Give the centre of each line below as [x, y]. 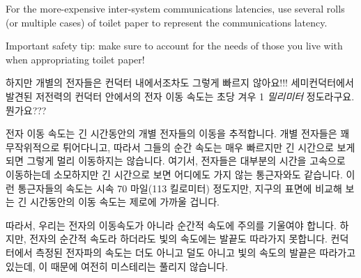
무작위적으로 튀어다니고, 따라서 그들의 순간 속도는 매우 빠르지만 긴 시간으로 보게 [180, 147]
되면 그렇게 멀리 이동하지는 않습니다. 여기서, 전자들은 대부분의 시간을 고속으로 [176, 161]
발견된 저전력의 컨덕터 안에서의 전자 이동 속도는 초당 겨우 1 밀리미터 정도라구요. [180, 96]
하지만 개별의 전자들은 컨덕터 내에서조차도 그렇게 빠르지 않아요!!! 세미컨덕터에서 [180, 83]
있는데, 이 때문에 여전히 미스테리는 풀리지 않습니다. [117, 266]
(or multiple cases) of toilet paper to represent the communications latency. [167, 22]
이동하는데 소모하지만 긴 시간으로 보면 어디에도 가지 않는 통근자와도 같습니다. [174, 174]
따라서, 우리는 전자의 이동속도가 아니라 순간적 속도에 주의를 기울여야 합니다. [171, 225]
